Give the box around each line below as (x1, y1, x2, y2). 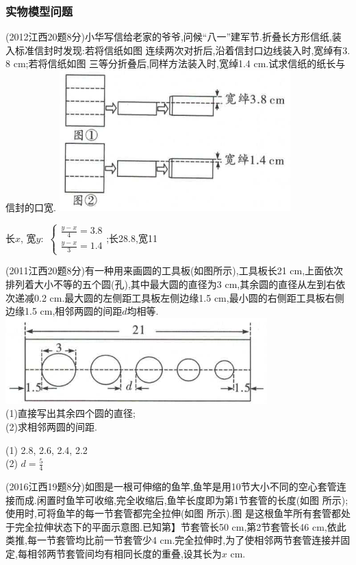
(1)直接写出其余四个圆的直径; (5, 406, 136, 420)
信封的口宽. (5, 200, 56, 214)
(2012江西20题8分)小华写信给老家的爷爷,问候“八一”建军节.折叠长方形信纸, (5, 29, 332, 44)
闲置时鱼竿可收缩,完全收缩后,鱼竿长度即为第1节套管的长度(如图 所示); (36, 492, 348, 507)
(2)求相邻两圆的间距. (5, 420, 97, 433)
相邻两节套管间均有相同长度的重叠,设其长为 (27, 546, 222, 560)
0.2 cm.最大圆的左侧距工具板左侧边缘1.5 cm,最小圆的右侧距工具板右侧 (34, 290, 344, 304)
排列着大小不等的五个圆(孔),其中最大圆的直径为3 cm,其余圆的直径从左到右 (5, 277, 336, 291)
